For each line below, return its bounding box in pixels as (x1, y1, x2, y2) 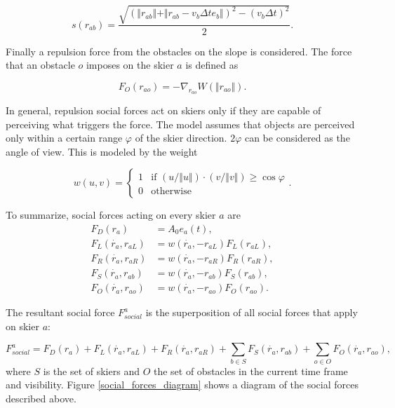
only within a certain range (6, 130, 123, 145)
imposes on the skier (86, 57, 174, 72)
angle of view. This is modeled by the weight (6, 144, 198, 158)
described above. (6, 390, 76, 405)
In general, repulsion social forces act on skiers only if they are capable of (6, 102, 321, 117)
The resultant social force (6, 305, 115, 320)
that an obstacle (6, 57, 75, 72)
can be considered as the (244, 130, 350, 145)
